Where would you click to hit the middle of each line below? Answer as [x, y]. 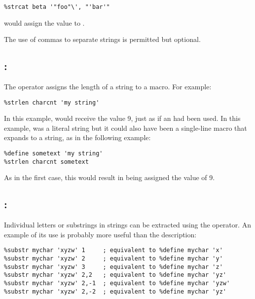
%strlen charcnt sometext [46, 162]
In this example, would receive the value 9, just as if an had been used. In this [122, 118]
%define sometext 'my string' [54, 154]
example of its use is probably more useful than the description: [100, 234]
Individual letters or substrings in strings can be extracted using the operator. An [127, 225]
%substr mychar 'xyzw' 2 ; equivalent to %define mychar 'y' [113, 259]
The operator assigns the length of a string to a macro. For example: [108, 87]
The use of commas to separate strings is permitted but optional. [102, 39]
